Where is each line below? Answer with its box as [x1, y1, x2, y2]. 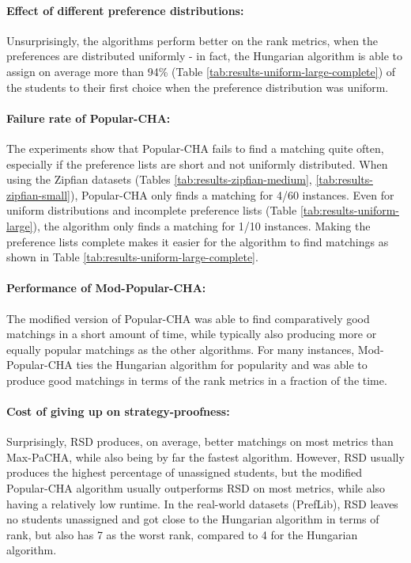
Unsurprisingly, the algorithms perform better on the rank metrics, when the [6, 32, 379, 48]
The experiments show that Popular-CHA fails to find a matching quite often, [6, 139, 384, 156]
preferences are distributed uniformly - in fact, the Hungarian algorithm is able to [6, 48, 403, 64]
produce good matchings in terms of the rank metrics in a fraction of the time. [6, 371, 387, 388]
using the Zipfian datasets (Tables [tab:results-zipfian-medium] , [6, 171, 312, 188]
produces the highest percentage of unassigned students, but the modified [6, 464, 363, 481]
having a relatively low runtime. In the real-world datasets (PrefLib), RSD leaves [6, 495, 398, 512]
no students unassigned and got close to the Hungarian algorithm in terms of [6, 511, 379, 527]
